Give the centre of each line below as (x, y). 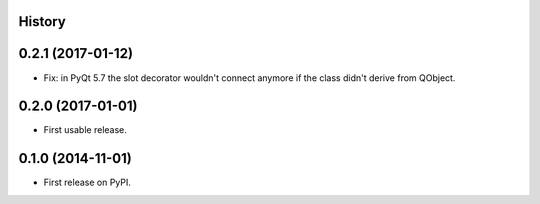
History (42, 21)
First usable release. (85, 130)
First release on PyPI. (87, 182)
